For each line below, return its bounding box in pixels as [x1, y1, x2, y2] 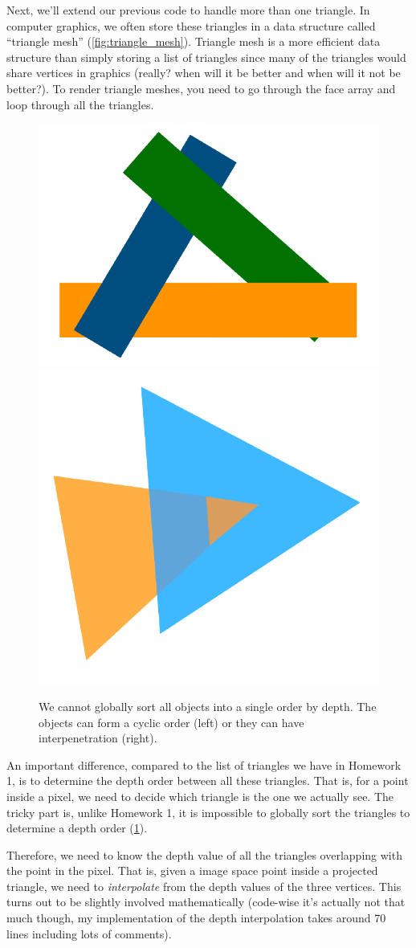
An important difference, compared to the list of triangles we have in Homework [6, 756, 402, 773]
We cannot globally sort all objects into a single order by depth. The [39, 697, 377, 714]
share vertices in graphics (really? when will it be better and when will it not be [6, 64, 401, 81]
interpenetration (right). [39, 729, 157, 746]
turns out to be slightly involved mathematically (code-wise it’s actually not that [6, 893, 406, 910]
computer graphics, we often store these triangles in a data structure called [6, 17, 376, 34]
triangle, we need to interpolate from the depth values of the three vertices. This [6, 877, 402, 894]
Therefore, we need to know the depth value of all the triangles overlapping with [6, 846, 402, 863]
